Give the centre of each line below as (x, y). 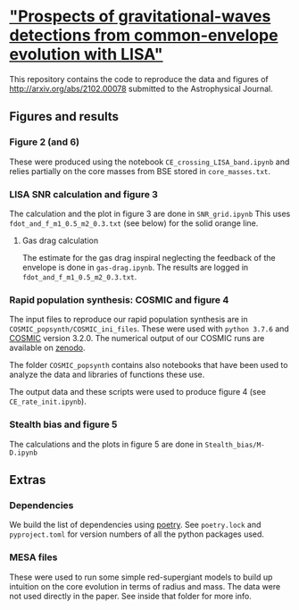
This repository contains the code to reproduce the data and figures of (139, 79)
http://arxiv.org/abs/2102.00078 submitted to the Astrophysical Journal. (141, 88)
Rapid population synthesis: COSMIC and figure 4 (119, 299)
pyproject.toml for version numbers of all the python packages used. (137, 534)
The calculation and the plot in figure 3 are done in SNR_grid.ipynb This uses (150, 213)
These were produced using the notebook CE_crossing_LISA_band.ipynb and (149, 162)
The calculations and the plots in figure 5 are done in (106, 444)
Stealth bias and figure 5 (63, 424)
